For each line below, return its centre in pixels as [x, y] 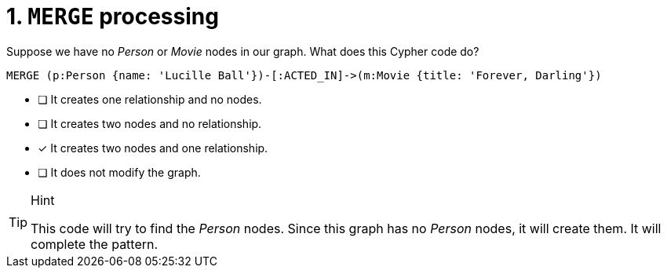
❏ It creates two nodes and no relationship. [150, 123]
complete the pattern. [95, 244]
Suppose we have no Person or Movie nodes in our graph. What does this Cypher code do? [243, 51]
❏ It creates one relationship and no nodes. [150, 99]
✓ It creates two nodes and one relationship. [153, 148]
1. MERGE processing [113, 16]
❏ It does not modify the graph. [119, 172]
